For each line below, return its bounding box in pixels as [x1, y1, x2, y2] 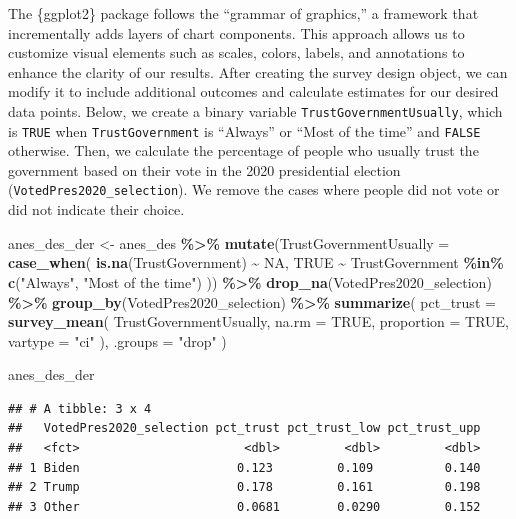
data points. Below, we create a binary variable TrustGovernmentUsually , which [8, 100, 503, 121]
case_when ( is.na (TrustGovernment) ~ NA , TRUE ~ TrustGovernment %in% [8, 252, 504, 273]
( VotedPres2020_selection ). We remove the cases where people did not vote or [8, 179, 500, 200]
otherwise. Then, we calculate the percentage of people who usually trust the [8, 140, 479, 161]
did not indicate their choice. [8, 199, 185, 220]
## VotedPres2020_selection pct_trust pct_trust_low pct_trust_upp [8, 421, 481, 436]
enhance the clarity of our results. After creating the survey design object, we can [8, 61, 508, 82]
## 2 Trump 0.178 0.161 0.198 [8, 480, 481, 495]
